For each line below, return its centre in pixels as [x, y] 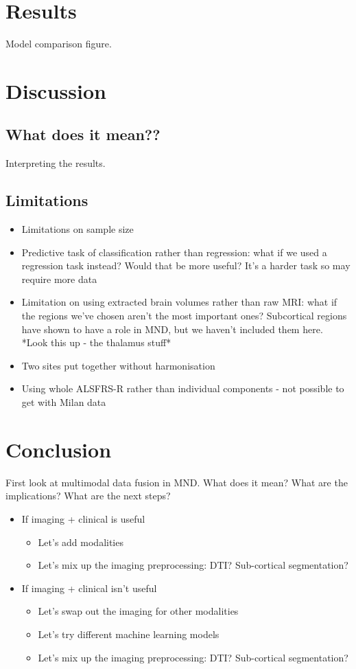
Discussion [56, 90]
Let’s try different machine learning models [129, 634]
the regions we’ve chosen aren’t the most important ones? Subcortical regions [184, 316]
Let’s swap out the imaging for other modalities [138, 611]
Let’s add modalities [81, 542]
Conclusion [59, 449]
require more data [59, 279]
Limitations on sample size [78, 229]
